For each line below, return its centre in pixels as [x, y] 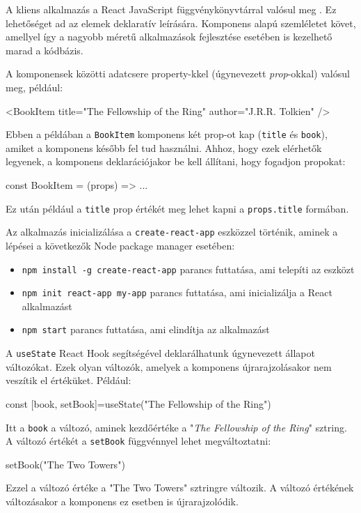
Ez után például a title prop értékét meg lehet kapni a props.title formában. [177, 208]
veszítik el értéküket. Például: [69, 380]
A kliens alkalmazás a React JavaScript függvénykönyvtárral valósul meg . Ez [171, 9]
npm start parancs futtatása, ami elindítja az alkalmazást [146, 329]
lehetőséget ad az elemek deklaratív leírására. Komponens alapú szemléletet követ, [181, 23]
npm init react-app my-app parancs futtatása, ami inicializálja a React [177, 292]
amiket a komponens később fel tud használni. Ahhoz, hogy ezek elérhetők [164, 147]
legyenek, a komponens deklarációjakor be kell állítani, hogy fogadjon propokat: [176, 161]
